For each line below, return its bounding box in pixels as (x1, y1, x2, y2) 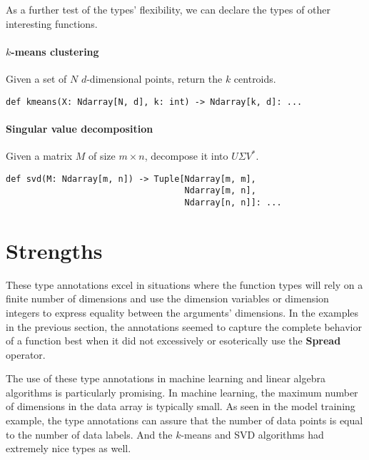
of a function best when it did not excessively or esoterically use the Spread (6, 333, 341, 348)
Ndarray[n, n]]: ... (184, 197, 282, 208)
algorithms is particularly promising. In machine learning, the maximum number (6, 384, 358, 399)
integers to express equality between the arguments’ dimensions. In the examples (6, 305, 359, 320)
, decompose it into (144, 148, 228, 163)
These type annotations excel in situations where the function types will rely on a (6, 277, 363, 292)
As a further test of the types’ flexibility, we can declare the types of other (6, 2, 331, 16)
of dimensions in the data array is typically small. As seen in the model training (6, 399, 355, 414)
